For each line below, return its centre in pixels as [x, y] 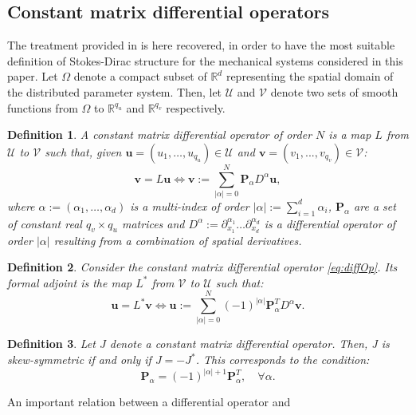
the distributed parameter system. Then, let [115, 91]
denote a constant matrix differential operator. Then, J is [249, 344]
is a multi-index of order [190, 206]
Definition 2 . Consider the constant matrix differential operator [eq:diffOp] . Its [202, 267]
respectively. [196, 107]
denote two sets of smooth [334, 91]
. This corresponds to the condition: [283, 360]
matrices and [153, 223]
